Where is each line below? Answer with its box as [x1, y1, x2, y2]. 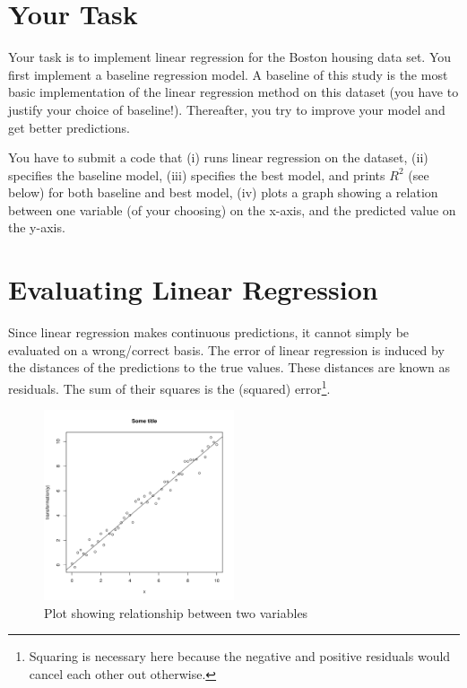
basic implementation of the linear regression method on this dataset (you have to [8, 83, 459, 101]
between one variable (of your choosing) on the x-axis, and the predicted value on [8, 200, 456, 219]
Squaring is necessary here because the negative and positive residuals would [29, 647, 451, 666]
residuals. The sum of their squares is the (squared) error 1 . [8, 376, 331, 397]
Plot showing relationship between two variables [44, 603, 308, 622]
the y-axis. [8, 218, 65, 237]
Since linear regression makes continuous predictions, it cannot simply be [8, 323, 410, 342]
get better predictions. [8, 118, 130, 136]
